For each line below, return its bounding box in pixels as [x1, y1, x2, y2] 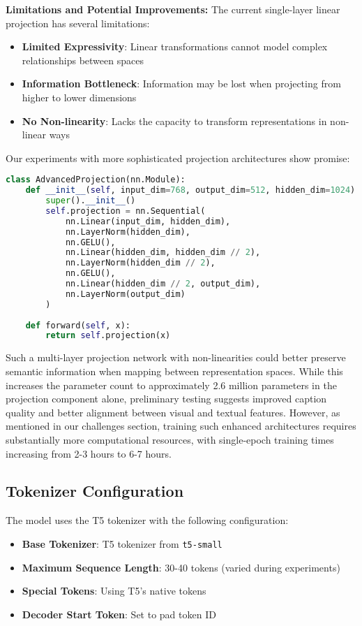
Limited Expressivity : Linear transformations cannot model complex [22, 39, 328, 54]
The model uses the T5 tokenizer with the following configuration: [6, 513, 289, 527]
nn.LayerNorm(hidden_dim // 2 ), [65, 258, 216, 268]
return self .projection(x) [45, 330, 171, 341]
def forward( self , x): [25, 320, 130, 330]
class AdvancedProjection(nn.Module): [6, 175, 186, 185]
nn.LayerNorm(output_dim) [65, 289, 186, 299]
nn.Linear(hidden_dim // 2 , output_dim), [65, 279, 261, 289]
